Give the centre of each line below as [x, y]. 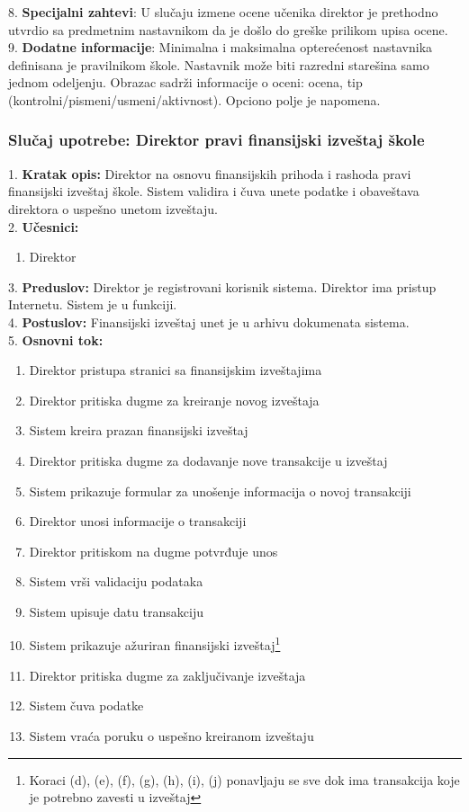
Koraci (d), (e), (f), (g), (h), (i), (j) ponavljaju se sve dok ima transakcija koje [244, 779]
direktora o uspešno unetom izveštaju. [113, 208]
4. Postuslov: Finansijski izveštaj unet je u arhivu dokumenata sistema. [209, 321]
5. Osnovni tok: [56, 339]
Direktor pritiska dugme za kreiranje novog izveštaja [174, 400]
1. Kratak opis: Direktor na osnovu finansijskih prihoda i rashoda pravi [210, 173]
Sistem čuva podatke [86, 705]
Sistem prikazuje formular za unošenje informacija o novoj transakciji [220, 491]
